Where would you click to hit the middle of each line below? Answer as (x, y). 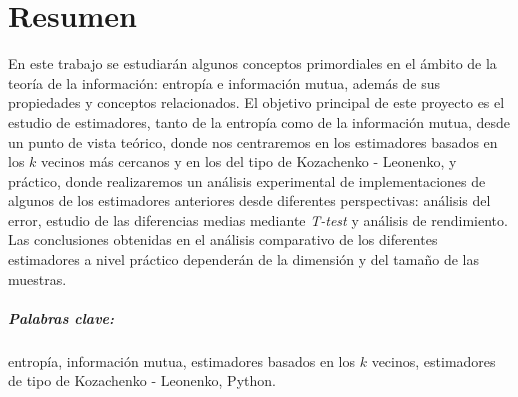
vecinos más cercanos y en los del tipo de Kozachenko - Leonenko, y (249, 161)
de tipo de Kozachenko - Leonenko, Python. (142, 380)
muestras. (37, 278)
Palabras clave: (61, 317)
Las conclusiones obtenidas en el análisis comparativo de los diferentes (223, 239)
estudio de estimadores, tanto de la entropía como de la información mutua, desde (259, 121)
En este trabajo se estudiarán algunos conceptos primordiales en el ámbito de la (252, 63)
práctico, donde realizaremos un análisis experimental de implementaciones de (247, 180)
